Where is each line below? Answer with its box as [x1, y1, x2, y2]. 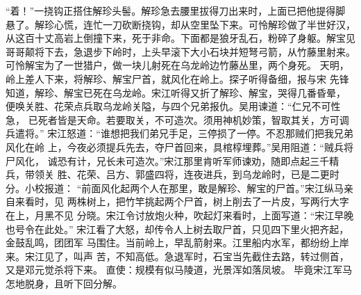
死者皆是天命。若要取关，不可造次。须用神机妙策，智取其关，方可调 [37, 112, 349, 127]
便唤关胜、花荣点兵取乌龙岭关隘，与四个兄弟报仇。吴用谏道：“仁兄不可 [6, 99, 331, 113]
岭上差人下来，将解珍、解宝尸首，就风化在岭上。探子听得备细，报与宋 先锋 [6, 71, 349, 86]
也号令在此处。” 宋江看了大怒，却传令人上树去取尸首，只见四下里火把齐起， [6, 221, 349, 236]
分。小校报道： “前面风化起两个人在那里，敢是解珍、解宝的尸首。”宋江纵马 [6, 180, 344, 195]
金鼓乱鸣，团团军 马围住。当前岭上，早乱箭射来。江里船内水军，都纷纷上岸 [6, 235, 349, 250]
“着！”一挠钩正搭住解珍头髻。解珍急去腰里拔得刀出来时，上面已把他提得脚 [6, 3, 346, 17]
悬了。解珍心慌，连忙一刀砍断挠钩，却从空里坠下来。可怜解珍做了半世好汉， [6, 17, 355, 31]
